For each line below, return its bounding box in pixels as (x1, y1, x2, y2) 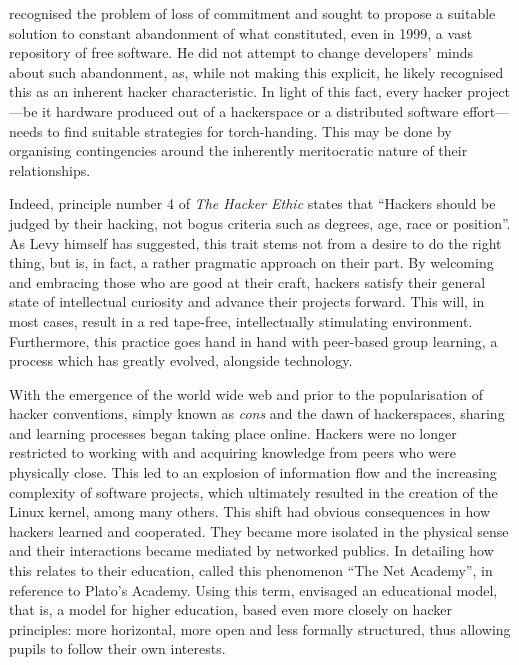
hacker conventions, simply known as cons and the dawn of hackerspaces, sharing (9, 403, 505, 424)
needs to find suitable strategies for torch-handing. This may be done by (9, 120, 452, 141)
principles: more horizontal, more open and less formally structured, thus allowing (9, 618, 511, 639)
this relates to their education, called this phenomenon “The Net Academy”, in (9, 560, 493, 581)
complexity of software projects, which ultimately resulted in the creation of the (9, 481, 498, 502)
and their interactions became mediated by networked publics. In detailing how (9, 540, 494, 561)
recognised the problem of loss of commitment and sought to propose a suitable (9, 3, 496, 23)
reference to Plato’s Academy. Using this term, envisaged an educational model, (9, 579, 498, 600)
